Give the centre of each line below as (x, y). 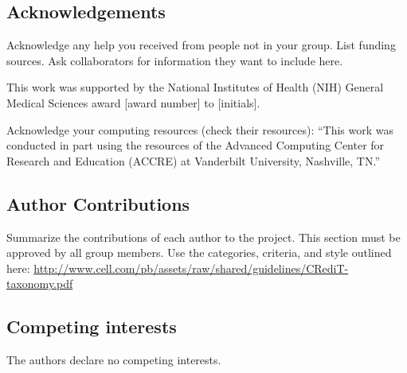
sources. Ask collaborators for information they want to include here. (175, 60)
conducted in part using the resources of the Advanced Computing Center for (196, 145)
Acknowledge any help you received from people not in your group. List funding (201, 45)
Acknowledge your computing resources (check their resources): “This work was (200, 129)
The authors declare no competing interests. (114, 360)
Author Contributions (98, 203)
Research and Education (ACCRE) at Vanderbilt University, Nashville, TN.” (193, 160)
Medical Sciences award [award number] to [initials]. (133, 102)
